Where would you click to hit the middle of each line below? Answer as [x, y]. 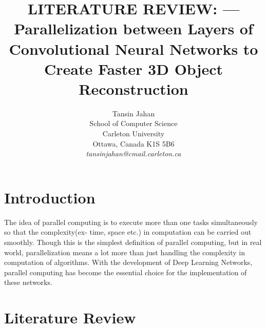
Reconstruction [134, 88]
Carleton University [134, 134]
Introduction [50, 197]
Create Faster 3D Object [134, 68]
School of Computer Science [134, 123]
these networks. [28, 282]
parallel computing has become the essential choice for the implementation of [126, 272]
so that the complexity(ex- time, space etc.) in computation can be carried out [128, 232]
